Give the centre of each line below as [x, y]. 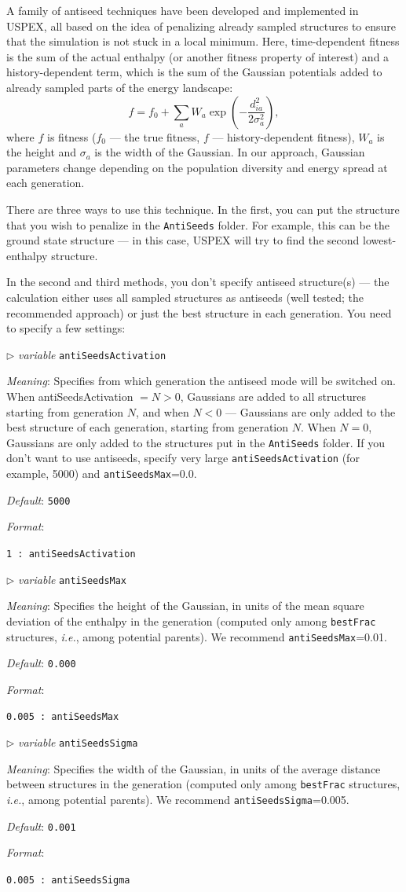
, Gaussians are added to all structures [273, 396]
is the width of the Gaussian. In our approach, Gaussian [230, 152]
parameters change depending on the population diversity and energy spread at [197, 167]
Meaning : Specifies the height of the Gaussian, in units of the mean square [185, 606]
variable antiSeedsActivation [92, 354]
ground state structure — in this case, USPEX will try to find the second [183, 240]
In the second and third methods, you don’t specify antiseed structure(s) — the [198, 282]
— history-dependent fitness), [283, 136]
